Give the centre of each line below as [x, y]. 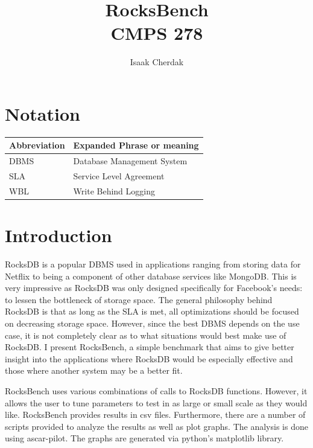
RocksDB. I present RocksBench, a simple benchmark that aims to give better [150, 347]
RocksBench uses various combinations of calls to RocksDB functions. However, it [156, 391]
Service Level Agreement [119, 176]
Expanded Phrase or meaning [136, 145]
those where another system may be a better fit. [94, 370]
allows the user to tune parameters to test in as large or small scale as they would [156, 402]
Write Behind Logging [114, 190]
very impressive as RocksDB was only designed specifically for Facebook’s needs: [154, 288]
